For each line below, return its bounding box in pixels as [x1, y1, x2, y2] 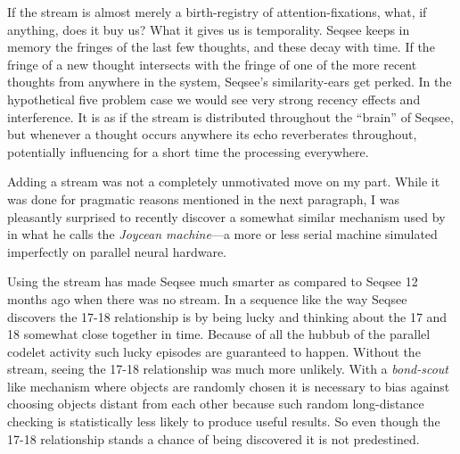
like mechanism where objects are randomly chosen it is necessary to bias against [7, 376, 450, 395]
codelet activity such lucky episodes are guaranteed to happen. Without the [7, 342, 421, 360]
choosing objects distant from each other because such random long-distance [7, 394, 424, 413]
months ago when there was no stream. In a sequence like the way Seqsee [7, 289, 407, 308]
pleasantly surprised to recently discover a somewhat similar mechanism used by [7, 207, 446, 226]
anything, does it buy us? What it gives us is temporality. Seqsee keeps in [7, 20, 410, 38]
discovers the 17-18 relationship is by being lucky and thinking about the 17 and [7, 307, 448, 326]
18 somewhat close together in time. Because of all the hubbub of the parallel [7, 325, 431, 343]
